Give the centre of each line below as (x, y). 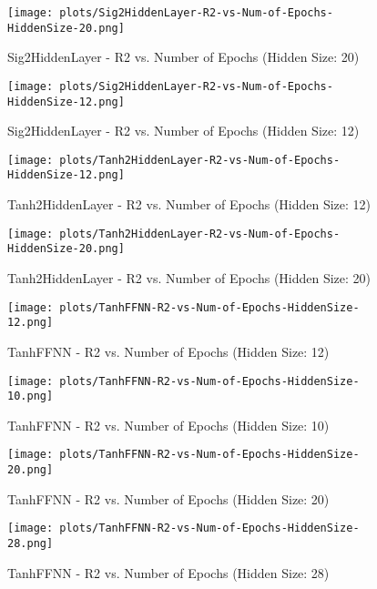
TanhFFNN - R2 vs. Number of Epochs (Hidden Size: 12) (168, 351)
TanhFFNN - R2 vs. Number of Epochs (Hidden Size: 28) (168, 572)
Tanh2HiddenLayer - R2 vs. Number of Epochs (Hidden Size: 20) (189, 278)
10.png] (31, 396)
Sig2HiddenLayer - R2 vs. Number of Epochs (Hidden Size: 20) (183, 57)
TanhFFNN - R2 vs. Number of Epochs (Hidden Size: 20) (168, 498)
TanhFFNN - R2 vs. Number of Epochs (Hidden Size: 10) (168, 425)
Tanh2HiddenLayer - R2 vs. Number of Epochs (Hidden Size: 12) (189, 204)
